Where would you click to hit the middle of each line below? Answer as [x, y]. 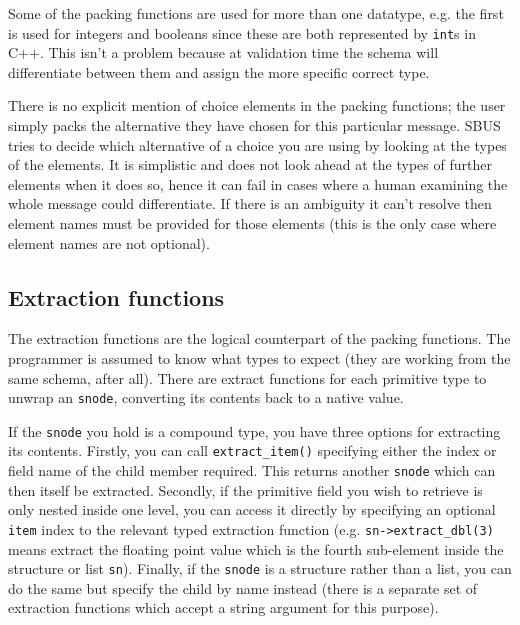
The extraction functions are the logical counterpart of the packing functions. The [259, 338]
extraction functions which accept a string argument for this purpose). [223, 607]
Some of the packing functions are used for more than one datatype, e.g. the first [256, 13]
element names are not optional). [109, 242]
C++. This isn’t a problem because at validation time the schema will [223, 52]
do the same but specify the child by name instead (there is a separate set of [243, 587]
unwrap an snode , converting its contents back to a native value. [206, 397]
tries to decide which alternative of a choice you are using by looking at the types [257, 144]
